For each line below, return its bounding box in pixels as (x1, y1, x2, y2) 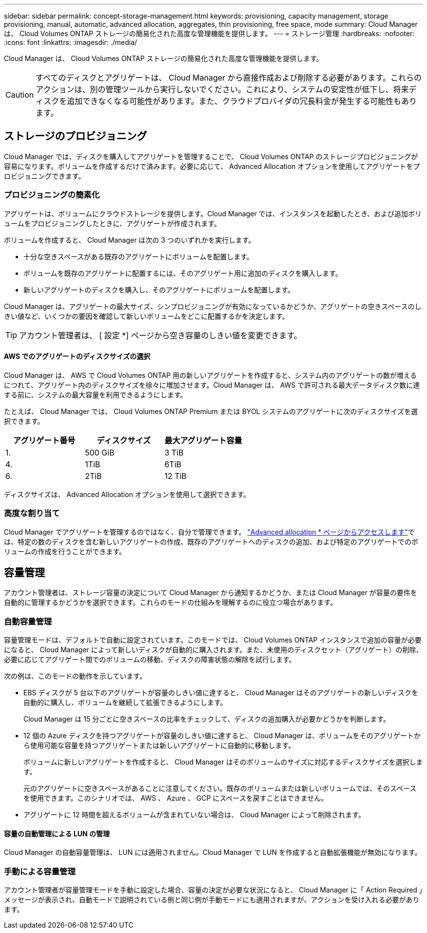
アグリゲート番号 (13, 435, 76, 445)
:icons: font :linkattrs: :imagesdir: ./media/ (4, 38, 137, 46)
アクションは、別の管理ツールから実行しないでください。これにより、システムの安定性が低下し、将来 (36, 84, 409, 94)
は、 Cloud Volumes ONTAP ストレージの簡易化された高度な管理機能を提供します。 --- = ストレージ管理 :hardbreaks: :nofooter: (4, 29, 415, 38)
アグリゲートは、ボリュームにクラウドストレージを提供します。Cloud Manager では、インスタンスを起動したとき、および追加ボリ (4, 209, 422, 218)
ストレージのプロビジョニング (4, 130, 147, 143)
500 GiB (85, 447, 115, 457)
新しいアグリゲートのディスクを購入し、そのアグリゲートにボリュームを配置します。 (23, 285, 294, 294)
